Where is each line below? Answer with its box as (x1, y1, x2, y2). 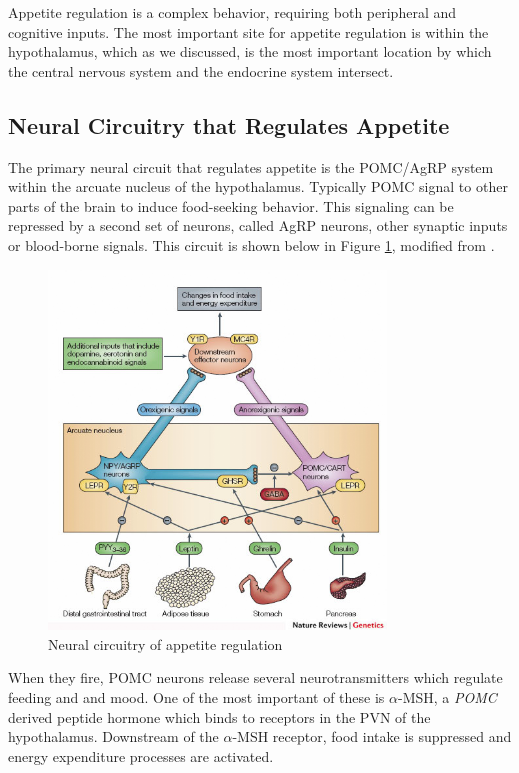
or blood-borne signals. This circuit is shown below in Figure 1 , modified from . (8, 234, 495, 255)
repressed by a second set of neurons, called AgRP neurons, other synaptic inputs (8, 215, 508, 236)
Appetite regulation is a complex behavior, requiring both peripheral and (8, 2, 456, 22)
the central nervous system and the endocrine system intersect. (8, 60, 394, 81)
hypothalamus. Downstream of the (8, 726, 219, 747)
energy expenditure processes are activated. (8, 745, 274, 766)
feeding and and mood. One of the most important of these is (8, 686, 385, 707)
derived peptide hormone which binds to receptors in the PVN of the (8, 706, 431, 727)
